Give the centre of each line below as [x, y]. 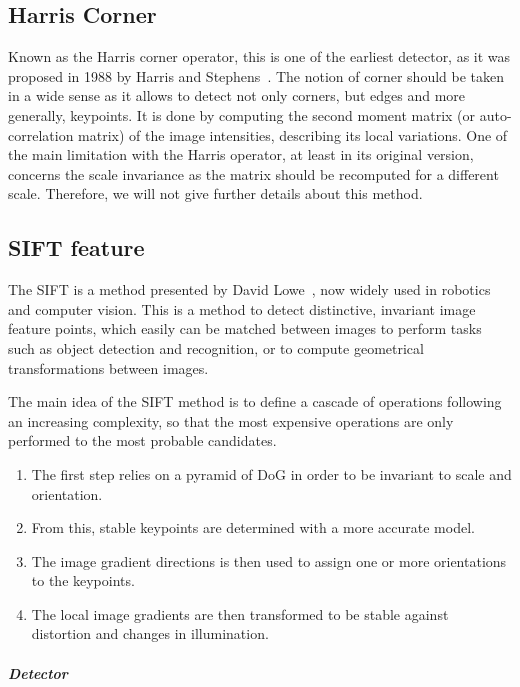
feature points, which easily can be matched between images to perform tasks [245, 328]
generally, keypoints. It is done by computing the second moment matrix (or [242, 114]
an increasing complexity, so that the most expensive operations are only [231, 420]
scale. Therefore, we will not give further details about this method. [215, 193]
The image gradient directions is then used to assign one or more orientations [269, 560]
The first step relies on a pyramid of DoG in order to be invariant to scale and [271, 473]
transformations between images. [108, 367]
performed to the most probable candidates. [142, 440]
